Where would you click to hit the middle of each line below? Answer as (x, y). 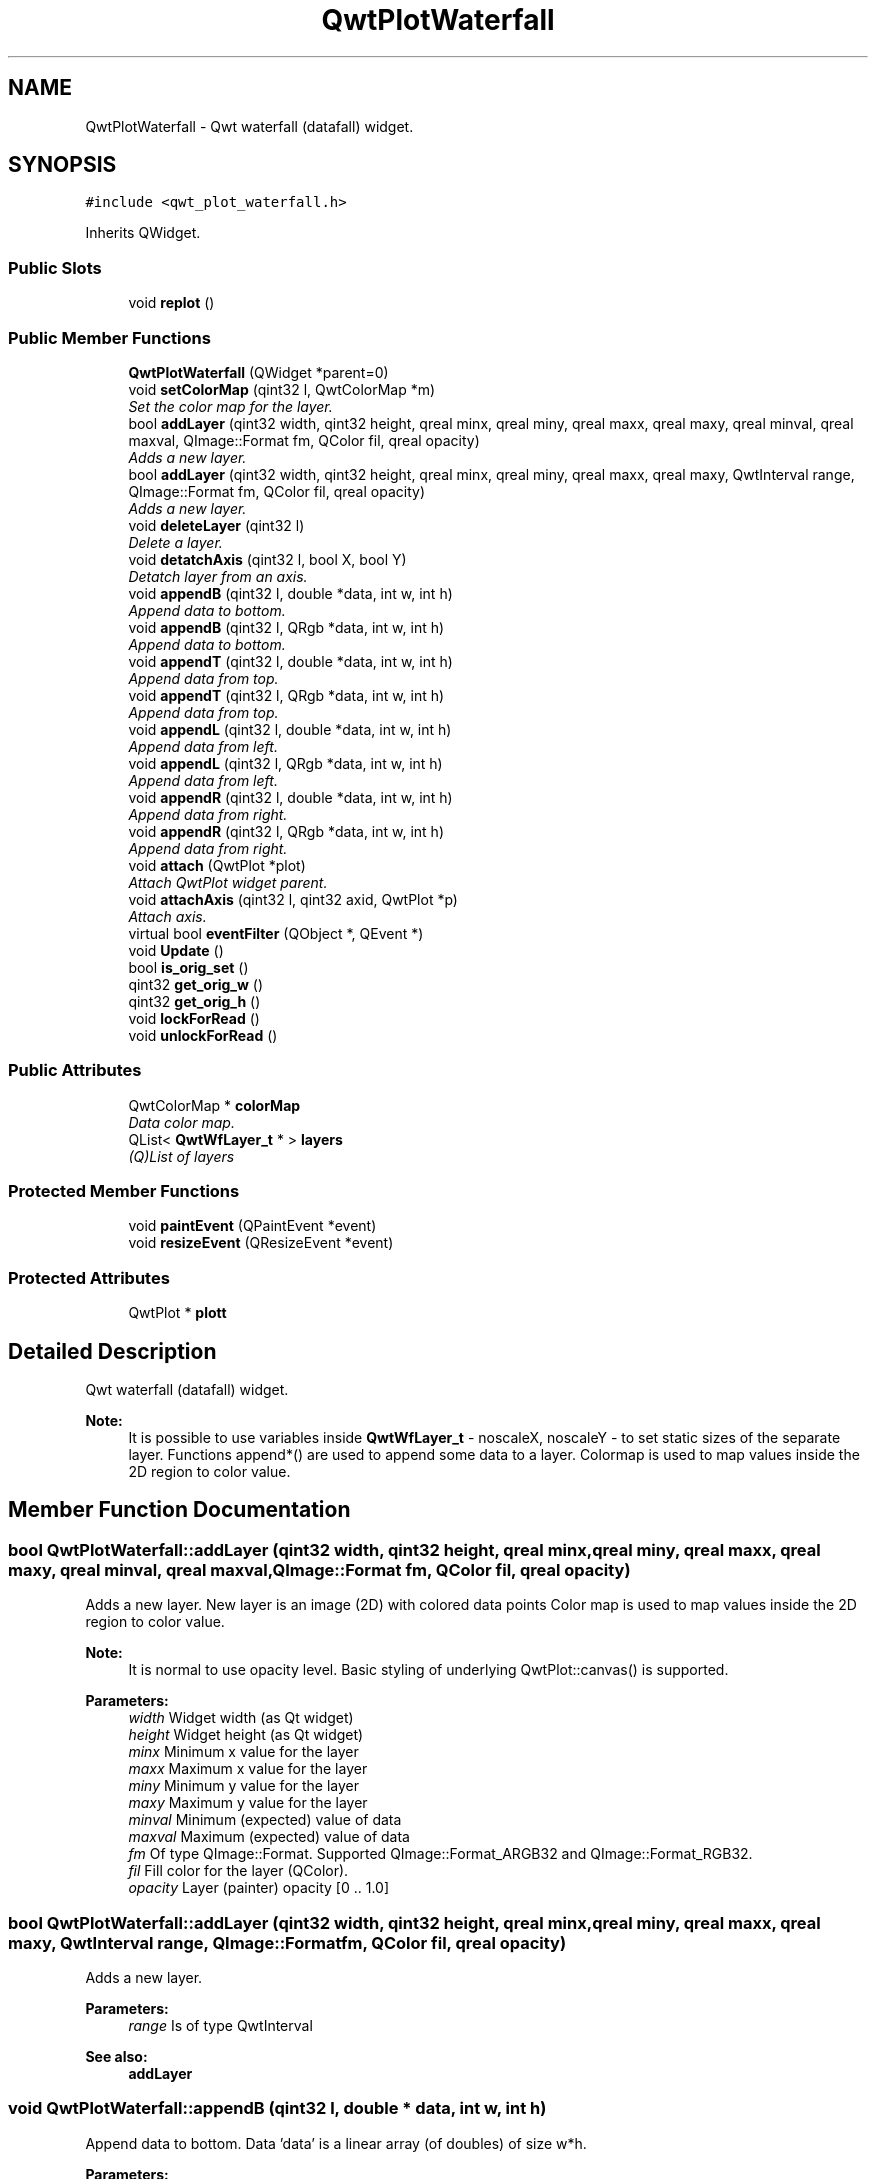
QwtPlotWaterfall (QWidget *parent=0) (258, 372)
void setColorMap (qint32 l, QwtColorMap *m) (282, 389)
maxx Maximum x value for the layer (248, 1769)
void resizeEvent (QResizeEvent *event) (261, 1243)
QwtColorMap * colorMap (214, 1105)
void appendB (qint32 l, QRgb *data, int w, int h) (286, 627)
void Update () (176, 950)
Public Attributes (75, 1070)
